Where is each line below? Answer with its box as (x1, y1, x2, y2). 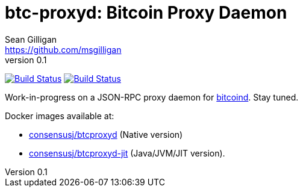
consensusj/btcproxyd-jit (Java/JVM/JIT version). (29, 147, 225, 158)
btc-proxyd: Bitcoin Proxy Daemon (5, 2, 287, 23)
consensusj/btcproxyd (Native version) (29, 129, 183, 140)
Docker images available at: (5, 110, 114, 121)
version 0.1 (5, 54, 47, 65)
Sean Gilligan (5, 34, 57, 45)
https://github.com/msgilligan (5, 44, 122, 55)
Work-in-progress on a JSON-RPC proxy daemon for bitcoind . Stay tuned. (5, 91, 299, 102)
